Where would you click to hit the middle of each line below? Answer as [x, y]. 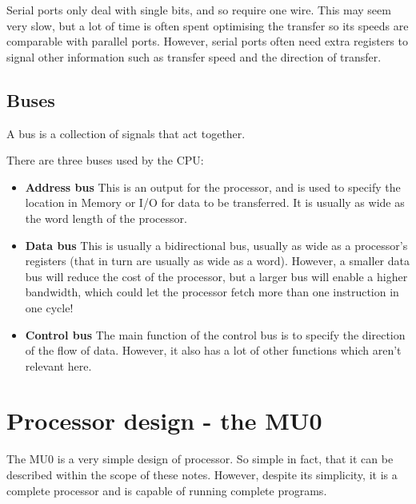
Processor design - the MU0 [164, 421]
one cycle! [49, 307]
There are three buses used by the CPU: [105, 160]
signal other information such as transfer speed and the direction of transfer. [194, 56]
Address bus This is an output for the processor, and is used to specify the [213, 187]
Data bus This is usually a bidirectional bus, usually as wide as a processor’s [216, 245]
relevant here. [58, 365]
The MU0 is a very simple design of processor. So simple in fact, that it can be [200, 459]
